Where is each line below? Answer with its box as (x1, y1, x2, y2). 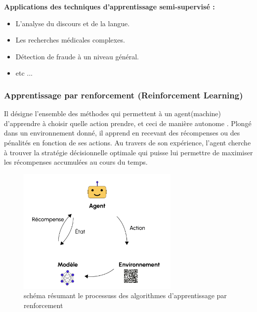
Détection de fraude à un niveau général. (15, 51, 139, 61)
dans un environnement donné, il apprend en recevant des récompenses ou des (4, 128, 240, 138)
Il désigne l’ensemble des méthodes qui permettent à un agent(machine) (4, 108, 221, 119)
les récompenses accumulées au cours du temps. (4, 157, 148, 167)
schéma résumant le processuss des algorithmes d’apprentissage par (24, 290, 227, 301)
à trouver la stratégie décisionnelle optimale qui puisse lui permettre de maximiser (4, 147, 253, 157)
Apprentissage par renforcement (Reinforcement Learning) (4, 89, 243, 101)
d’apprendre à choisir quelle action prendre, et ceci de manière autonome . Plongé (4, 118, 252, 128)
